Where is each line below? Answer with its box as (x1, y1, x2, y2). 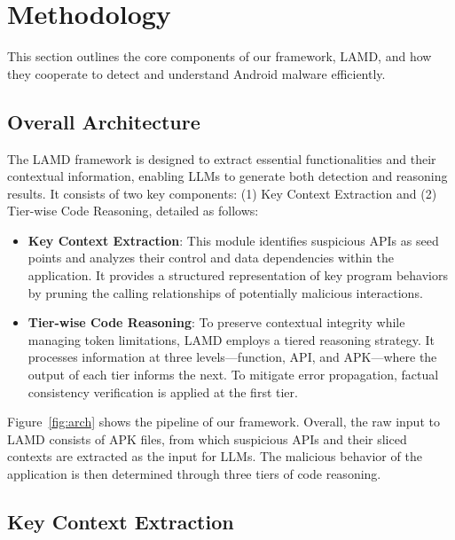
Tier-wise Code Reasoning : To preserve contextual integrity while (27, 313, 405, 332)
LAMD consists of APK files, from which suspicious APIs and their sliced (7, 429, 407, 448)
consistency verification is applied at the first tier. (27, 382, 298, 401)
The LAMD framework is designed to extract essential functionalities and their (7, 149, 436, 168)
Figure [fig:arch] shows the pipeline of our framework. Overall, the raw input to (7, 412, 440, 431)
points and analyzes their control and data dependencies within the (27, 248, 394, 267)
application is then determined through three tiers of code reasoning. (7, 465, 381, 483)
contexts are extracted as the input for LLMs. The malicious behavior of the (7, 447, 422, 466)
